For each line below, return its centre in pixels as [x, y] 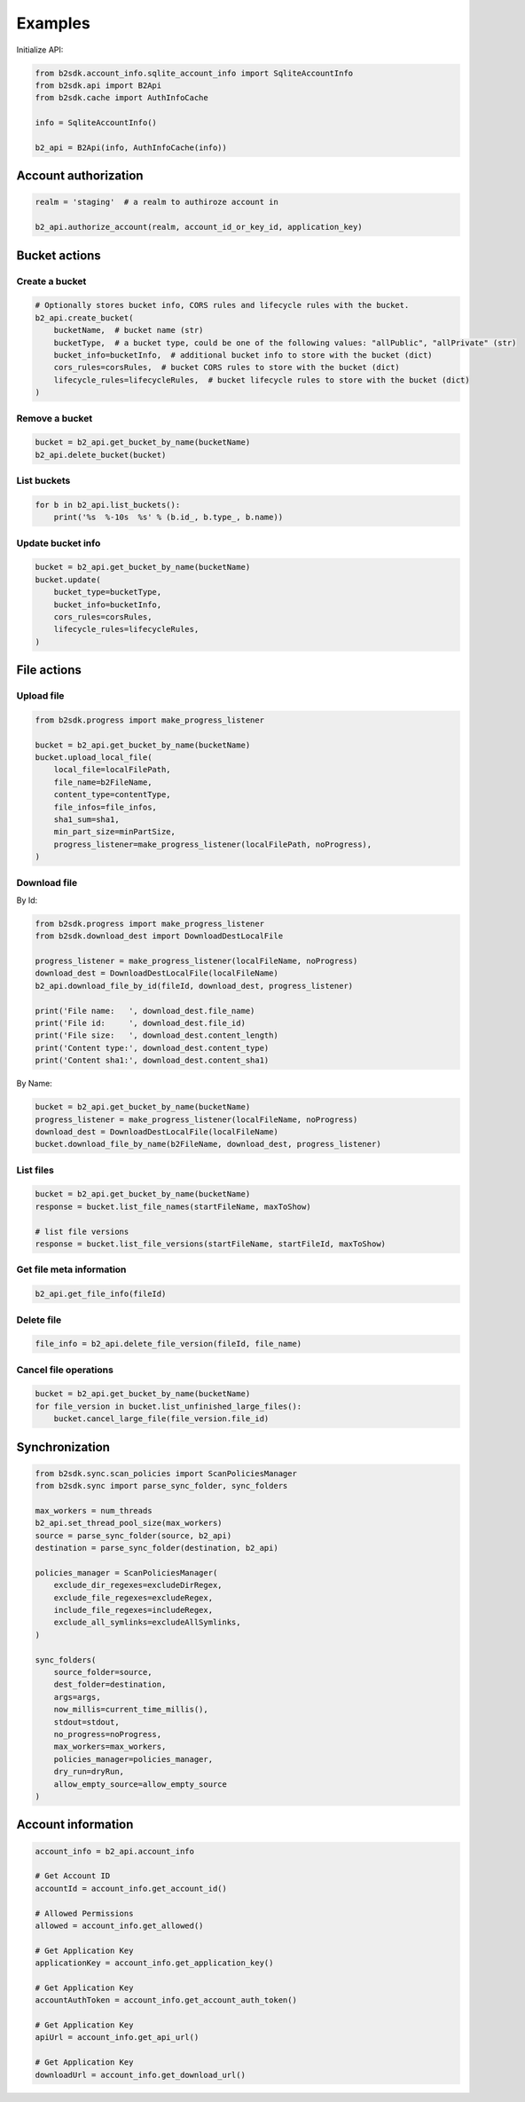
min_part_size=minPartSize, [115, 832]
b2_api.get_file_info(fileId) [101, 1294]
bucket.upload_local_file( [94, 758]
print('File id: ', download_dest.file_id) [140, 1023]
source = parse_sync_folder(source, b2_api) [133, 1535]
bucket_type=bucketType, [108, 592]
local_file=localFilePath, [113, 770]
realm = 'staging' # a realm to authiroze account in [157, 202]
